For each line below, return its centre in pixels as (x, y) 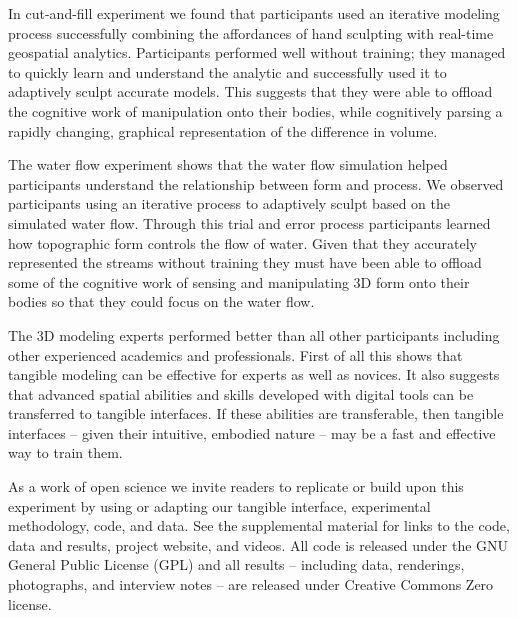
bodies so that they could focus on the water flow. (161, 301)
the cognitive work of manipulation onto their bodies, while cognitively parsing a (255, 110)
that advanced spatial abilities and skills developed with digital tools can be (241, 393)
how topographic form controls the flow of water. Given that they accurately (242, 242)
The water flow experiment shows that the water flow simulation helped (228, 164)
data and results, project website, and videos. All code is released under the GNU (258, 544)
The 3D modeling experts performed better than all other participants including (254, 334)
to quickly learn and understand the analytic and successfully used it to (227, 71)
